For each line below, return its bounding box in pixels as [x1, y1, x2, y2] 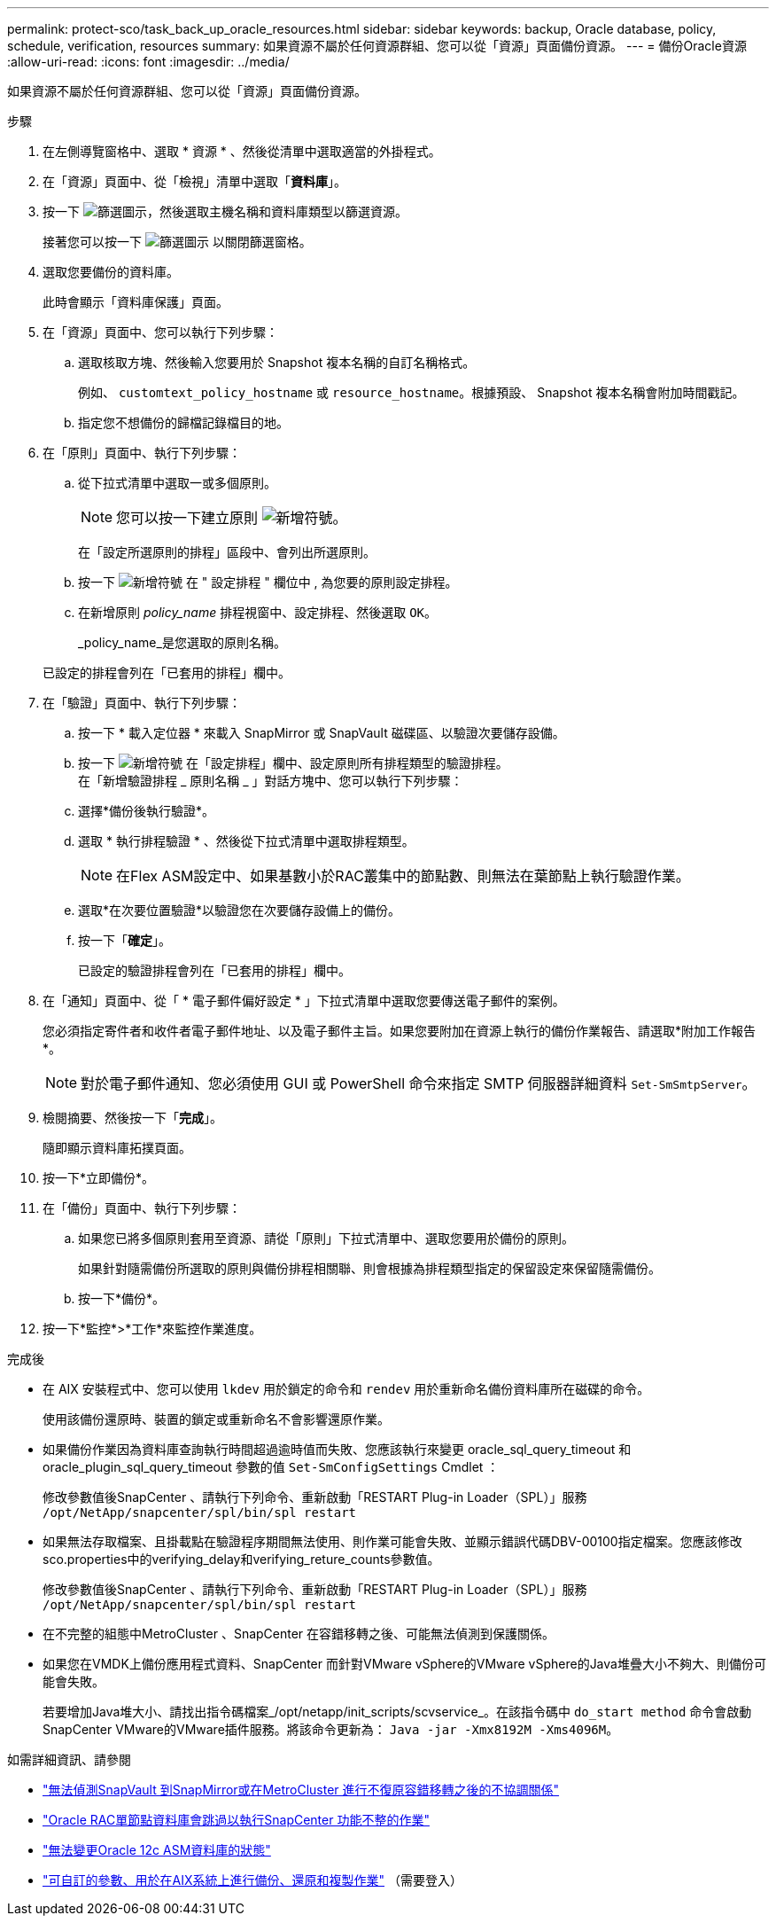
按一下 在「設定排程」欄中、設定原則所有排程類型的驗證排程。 [78, 755, 508, 770]
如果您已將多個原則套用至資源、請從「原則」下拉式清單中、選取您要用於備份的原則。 [78, 1231, 574, 1246]
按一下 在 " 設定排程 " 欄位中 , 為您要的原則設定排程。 [78, 575, 458, 590]
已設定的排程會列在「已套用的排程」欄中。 [43, 665, 291, 680]
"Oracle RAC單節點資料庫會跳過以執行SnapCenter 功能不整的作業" [43, 1812, 430, 1827]
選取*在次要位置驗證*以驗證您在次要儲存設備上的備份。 [78, 903, 401, 918]
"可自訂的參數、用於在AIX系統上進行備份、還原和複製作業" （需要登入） [43, 1872, 462, 1888]
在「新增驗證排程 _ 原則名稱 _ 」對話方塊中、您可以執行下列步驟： [78, 773, 463, 788]
